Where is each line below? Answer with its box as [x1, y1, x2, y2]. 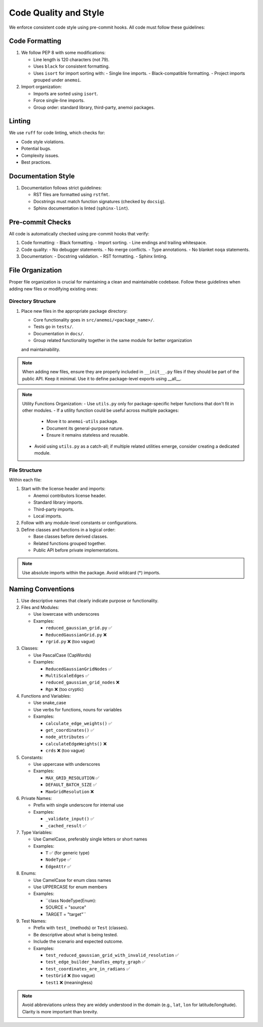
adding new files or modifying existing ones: [9, 285, 98, 292]
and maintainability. [21, 346, 60, 352]
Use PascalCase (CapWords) [33, 652, 92, 658]
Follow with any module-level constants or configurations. [21, 520, 138, 526]
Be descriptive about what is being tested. [33, 932, 118, 937]
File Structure [9, 467, 42, 474]
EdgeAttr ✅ [45, 863, 72, 869]
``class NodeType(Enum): [45, 897, 96, 903]
